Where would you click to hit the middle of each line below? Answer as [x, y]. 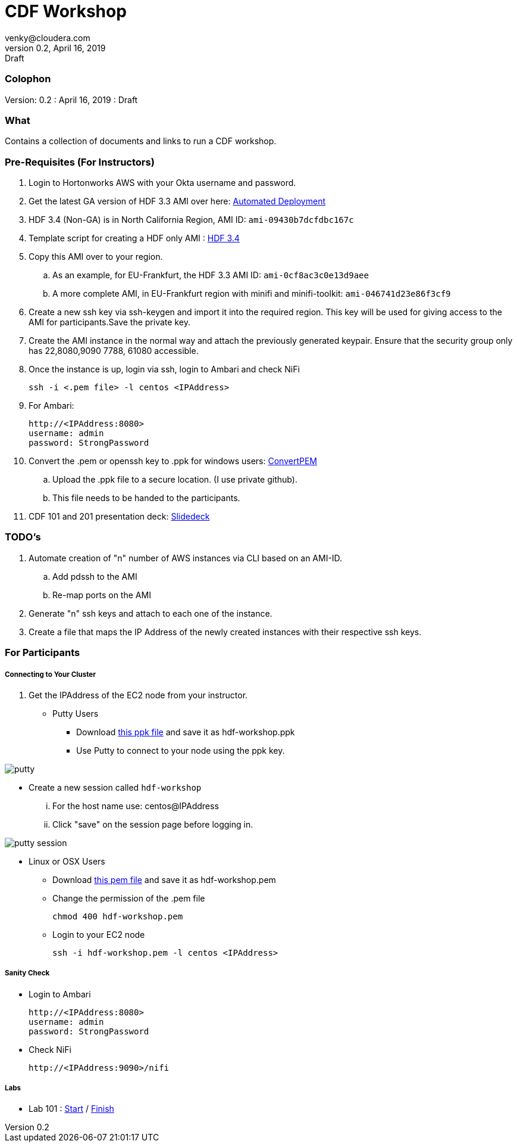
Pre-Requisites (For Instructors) [80, 162]
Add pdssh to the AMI [95, 576]
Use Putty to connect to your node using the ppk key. [181, 750]
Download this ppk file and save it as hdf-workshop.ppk [186, 732]
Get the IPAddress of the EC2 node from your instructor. [138, 695]
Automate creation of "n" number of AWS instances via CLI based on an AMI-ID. [186, 558]
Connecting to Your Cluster [50, 674]
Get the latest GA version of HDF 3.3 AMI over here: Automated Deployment [177, 201]
